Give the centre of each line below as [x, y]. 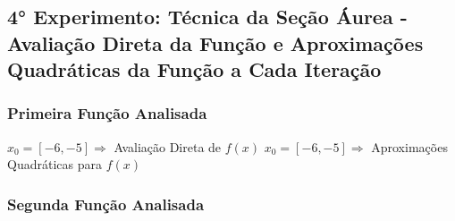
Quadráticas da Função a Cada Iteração [194, 69]
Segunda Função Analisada [106, 204]
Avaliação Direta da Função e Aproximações [215, 42]
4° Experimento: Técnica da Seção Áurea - [207, 17]
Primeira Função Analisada [107, 113]
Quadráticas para [55, 164]
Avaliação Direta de [168, 146]
